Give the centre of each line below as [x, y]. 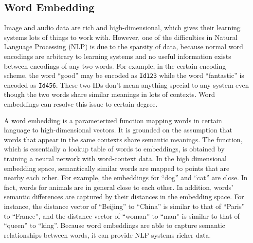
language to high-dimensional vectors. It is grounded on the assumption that [118, 130]
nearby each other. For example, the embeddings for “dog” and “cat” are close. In [126, 178]
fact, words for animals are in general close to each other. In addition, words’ [119, 187]
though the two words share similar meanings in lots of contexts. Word [109, 94]
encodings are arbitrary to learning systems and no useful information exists [117, 56]
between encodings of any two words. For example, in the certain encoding [115, 65]
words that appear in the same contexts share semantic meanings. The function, [123, 139]
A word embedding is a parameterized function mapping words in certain [113, 120]
